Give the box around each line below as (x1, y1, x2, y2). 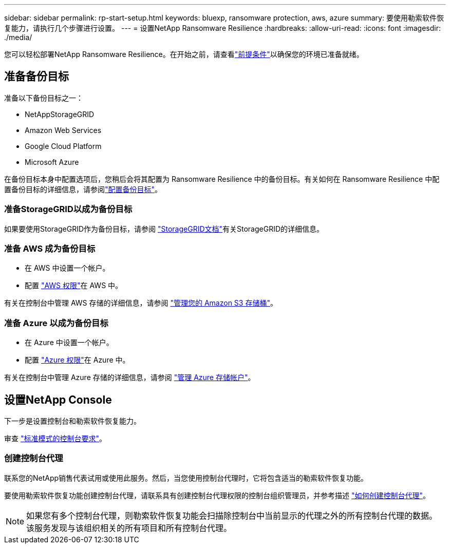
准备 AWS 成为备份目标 (4, 243, 96, 254)
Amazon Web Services (25, 125, 102, 135)
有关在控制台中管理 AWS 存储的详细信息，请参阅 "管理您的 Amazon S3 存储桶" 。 (4, 298, 277, 308)
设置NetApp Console (4, 393, 112, 406)
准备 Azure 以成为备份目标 (4, 317, 108, 328)
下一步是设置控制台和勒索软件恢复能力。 (4, 416, 141, 425)
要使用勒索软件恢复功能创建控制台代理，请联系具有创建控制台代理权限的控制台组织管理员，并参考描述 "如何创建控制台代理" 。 (4, 490, 430, 500)
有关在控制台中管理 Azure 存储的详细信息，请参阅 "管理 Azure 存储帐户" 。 (4, 373, 255, 382)
